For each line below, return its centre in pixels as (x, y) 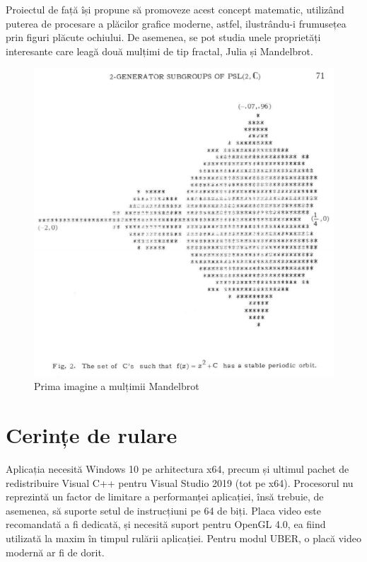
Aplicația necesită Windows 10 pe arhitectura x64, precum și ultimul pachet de (177, 469)
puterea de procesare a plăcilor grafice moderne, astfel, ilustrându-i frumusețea (176, 23)
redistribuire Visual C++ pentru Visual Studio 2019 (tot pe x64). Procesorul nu (180, 482)
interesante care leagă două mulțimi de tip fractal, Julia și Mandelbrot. (159, 51)
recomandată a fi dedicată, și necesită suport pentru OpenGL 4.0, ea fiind (166, 524)
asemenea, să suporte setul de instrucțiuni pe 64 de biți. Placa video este (163, 510)
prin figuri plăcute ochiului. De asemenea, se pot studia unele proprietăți (163, 37)
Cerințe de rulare (92, 435)
